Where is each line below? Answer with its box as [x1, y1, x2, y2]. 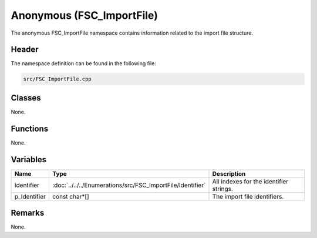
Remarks [11, 208, 45, 218]
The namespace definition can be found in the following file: [11, 60, 157, 67]
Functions [11, 123, 49, 133]
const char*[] [52, 192, 89, 200]
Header [11, 45, 39, 55]
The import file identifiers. [212, 192, 284, 200]
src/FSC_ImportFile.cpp [23, 76, 92, 82]
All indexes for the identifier [212, 177, 289, 185]
